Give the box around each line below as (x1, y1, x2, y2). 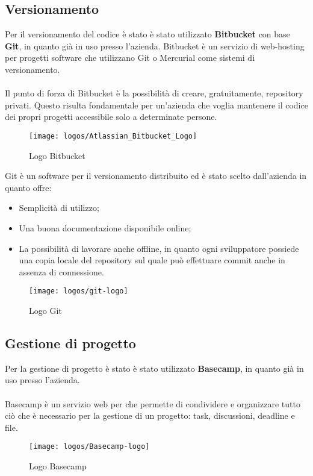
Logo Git (29, 304, 62, 317)
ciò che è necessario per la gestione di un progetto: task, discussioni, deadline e (5, 409, 295, 422)
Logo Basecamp (29, 460, 87, 472)
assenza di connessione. (19, 265, 104, 278)
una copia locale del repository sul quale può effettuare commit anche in (19, 254, 285, 266)
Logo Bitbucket (29, 149, 85, 161)
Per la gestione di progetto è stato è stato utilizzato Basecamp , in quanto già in (5, 362, 304, 374)
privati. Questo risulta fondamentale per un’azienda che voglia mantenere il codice (5, 98, 308, 111)
